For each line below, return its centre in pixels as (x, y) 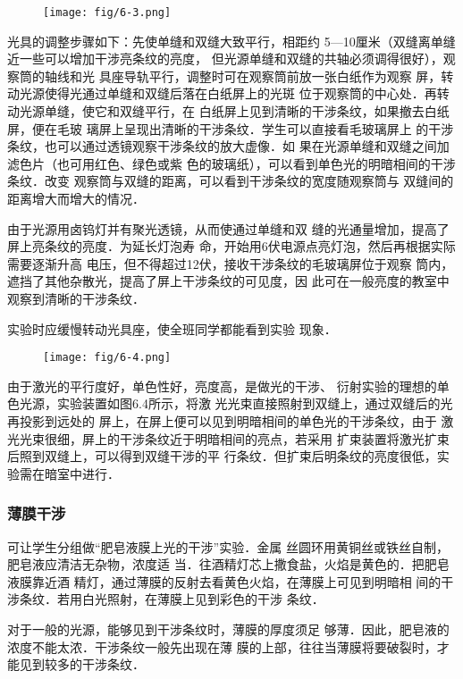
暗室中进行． (82, 473)
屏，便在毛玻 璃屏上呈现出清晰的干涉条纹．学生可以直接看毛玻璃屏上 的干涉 (231, 128)
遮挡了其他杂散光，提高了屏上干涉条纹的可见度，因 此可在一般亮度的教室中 (228, 281)
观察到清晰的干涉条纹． (76, 298)
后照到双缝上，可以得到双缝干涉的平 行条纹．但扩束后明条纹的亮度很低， (222, 456)
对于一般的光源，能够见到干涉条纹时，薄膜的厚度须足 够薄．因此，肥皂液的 (228, 629)
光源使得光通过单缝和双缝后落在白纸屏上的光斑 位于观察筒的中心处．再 (228, 93)
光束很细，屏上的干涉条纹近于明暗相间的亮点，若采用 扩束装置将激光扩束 (234, 438)
